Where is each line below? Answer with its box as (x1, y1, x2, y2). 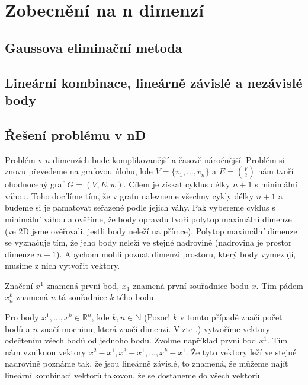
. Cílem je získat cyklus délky (123, 178, 230, 190)
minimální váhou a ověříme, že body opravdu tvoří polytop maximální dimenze (5, 212, 292, 225)
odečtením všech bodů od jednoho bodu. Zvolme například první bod (5, 334, 256, 346)
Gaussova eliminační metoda (5, 38, 182, 56)
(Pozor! (144, 311, 171, 323)
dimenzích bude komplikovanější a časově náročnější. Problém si (53, 153, 285, 166)
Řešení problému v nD (5, 125, 146, 144)
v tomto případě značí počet (179, 311, 283, 323)
